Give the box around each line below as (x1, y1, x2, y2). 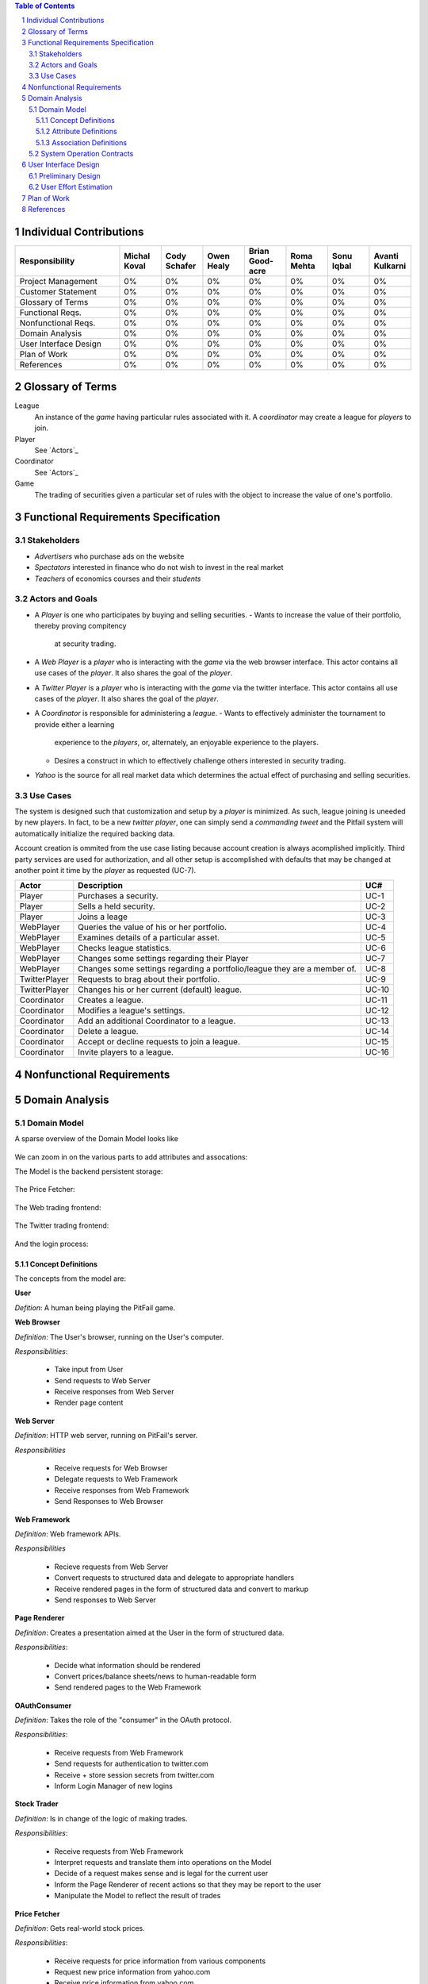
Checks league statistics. (78, 943, 172, 954)
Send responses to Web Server (54, 1595, 156, 1605)
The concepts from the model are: (14, 1274, 127, 1283)
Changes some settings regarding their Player (78, 953, 249, 964)
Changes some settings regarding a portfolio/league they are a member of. (78, 963, 357, 975)
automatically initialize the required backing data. (14, 829, 175, 838)
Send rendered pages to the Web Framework (54, 1682, 201, 1692)
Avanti (373, 250, 399, 261)
